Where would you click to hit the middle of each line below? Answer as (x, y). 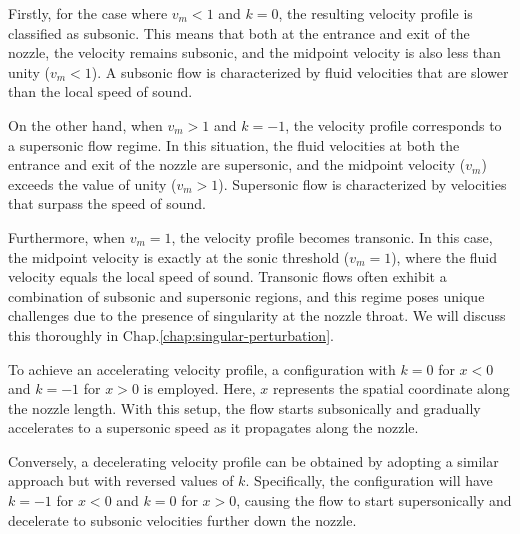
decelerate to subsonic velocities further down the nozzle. (182, 519)
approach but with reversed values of (121, 480)
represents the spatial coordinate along (391, 388)
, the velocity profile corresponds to (393, 124)
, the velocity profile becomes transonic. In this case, (332, 236)
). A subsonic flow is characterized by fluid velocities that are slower (300, 71)
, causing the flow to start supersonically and (374, 500)
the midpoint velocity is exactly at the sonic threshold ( (179, 256)
